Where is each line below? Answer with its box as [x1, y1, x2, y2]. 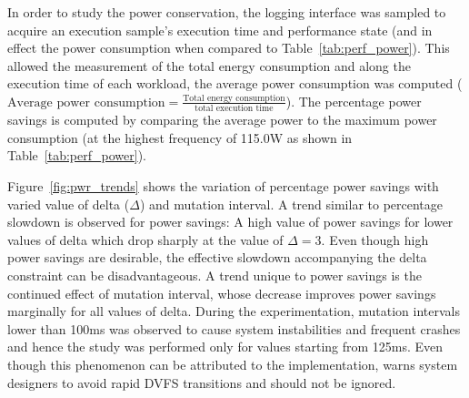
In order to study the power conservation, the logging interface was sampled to [7, 3, 446, 21]
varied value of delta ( [7, 194, 130, 213]
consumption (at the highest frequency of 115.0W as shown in [7, 128, 353, 147]
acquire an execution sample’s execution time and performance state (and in [7, 20, 433, 39]
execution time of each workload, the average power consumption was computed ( [7, 74, 463, 93]
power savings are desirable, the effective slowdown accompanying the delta [7, 248, 427, 267]
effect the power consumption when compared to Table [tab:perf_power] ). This [7, 38, 450, 57]
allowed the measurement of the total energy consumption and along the [7, 56, 411, 75]
